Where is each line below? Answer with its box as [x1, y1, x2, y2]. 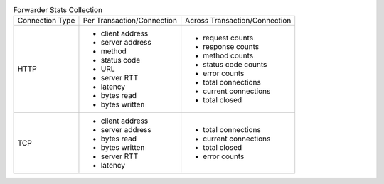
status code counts [203, 60, 267, 70]
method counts [203, 50, 254, 60]
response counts [203, 42, 260, 52]
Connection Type [17, 16, 75, 26]
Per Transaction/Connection [82, 16, 178, 26]
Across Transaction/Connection [185, 16, 292, 26]
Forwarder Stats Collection [13, 5, 103, 15]
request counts [203, 33, 254, 43]
